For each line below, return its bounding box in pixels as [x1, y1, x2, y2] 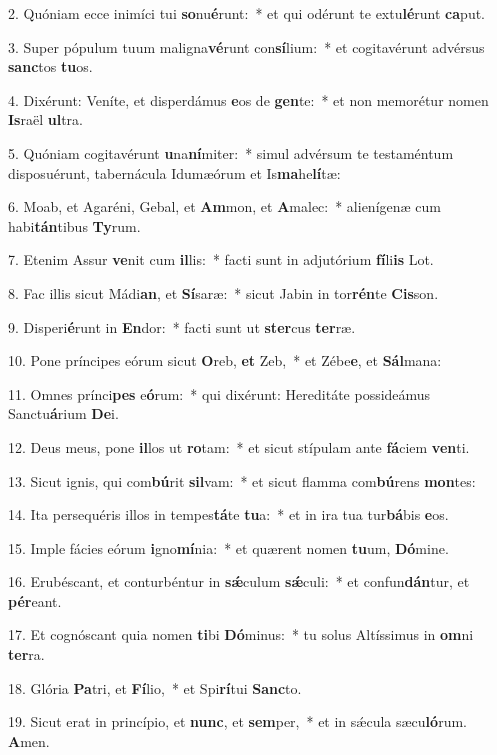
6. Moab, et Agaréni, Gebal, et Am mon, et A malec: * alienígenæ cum [8, 196, 441, 217]
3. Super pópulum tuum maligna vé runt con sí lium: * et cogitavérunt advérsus [8, 36, 485, 57]
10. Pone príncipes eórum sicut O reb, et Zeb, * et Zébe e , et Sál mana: [8, 350, 442, 371]
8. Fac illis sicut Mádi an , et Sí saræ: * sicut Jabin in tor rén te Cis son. [8, 282, 439, 303]
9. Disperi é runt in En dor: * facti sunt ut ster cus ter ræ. [8, 316, 356, 337]
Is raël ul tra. [8, 109, 83, 130]
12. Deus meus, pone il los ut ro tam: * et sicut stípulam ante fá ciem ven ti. [8, 436, 470, 457]
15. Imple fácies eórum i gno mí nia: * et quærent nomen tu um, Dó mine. [8, 537, 449, 558]
